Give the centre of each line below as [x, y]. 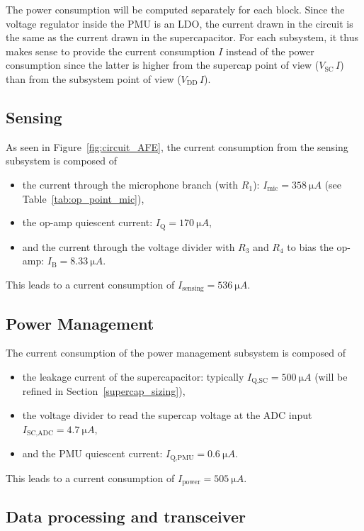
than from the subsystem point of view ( [93, 78]
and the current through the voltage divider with [129, 246]
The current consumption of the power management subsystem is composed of [176, 353]
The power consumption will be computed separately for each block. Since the [175, 9]
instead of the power [270, 51]
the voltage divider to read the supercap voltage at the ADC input [167, 415]
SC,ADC [40, 434]
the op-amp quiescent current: [87, 222]
